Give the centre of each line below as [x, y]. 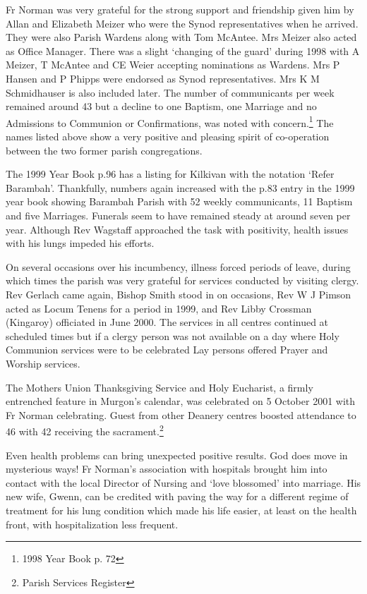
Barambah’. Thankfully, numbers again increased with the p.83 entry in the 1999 [180, 187]
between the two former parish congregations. [104, 150]
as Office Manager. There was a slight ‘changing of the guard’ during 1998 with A [183, 50]
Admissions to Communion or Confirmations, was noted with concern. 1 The [170, 121]
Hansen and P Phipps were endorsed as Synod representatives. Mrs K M [163, 78]
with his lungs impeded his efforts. [80, 243]
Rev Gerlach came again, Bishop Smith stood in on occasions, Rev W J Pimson [179, 294]
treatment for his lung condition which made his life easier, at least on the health [181, 510]
